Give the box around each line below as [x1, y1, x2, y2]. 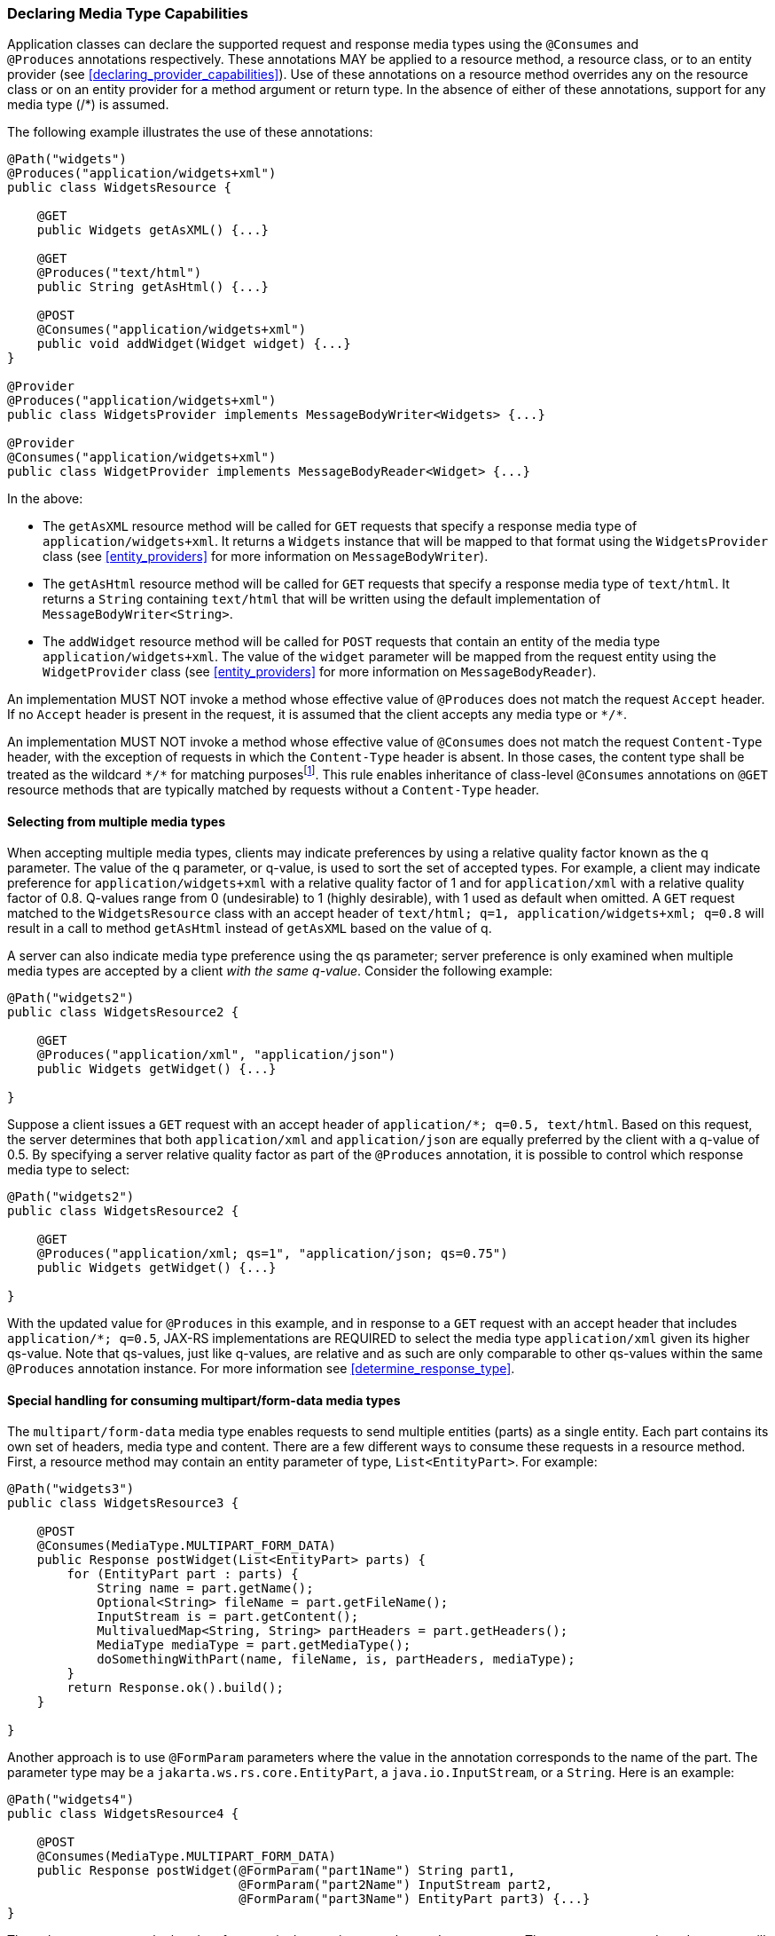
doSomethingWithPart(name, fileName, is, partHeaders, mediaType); [97, 1652, 575, 1667]
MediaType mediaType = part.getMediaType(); [97, 1638, 411, 1653]
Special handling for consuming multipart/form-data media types [7, 1392, 401, 1408]
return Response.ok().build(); [67, 1680, 284, 1695]
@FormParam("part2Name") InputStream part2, [239, 1877, 553, 1893]
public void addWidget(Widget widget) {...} [36, 336, 351, 352]
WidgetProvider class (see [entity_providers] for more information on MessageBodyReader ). [43, 664, 597, 680]
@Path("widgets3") [7, 1482, 135, 1497]
